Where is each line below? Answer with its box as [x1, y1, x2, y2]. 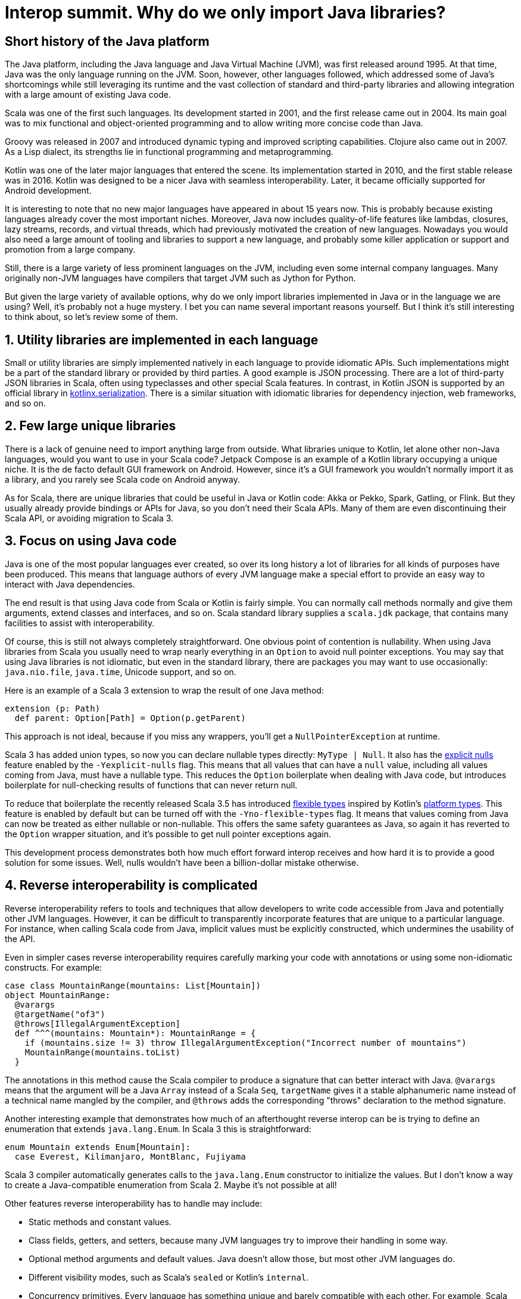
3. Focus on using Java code [5, 533, 177, 549]
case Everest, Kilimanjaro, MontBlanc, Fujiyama [14, 1151, 246, 1161]
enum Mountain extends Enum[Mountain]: [5, 1142, 191, 1152]
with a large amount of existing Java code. [5, 89, 171, 100]
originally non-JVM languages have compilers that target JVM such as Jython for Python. [5, 273, 356, 284]
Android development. [5, 185, 92, 196]
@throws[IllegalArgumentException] [14, 1018, 181, 1028]
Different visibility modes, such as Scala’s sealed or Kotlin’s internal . [29, 1272, 309, 1282]
